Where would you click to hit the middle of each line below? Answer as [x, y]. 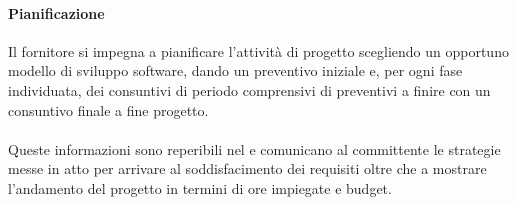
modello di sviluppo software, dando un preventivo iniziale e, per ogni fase [235, 70]
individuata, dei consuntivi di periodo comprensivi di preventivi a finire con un [249, 89]
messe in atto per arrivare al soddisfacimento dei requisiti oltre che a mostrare [247, 168]
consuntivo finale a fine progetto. [108, 109]
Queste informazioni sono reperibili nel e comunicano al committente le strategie [254, 148]
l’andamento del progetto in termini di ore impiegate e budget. [200, 187]
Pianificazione [56, 12]
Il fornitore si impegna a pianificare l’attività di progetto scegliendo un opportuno [258, 50]
